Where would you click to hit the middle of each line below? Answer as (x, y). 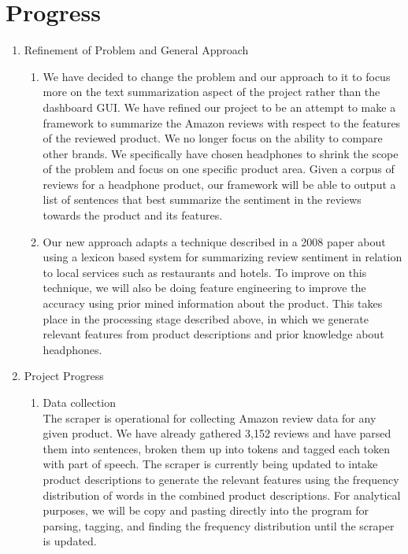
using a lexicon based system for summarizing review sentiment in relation (223, 257)
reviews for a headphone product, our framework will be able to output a (219, 184)
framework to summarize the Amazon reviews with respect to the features (222, 122)
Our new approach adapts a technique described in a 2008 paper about (214, 241)
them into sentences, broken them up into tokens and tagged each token (217, 448)
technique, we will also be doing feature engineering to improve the (204, 288)
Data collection (79, 402)
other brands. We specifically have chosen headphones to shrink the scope (221, 153)
